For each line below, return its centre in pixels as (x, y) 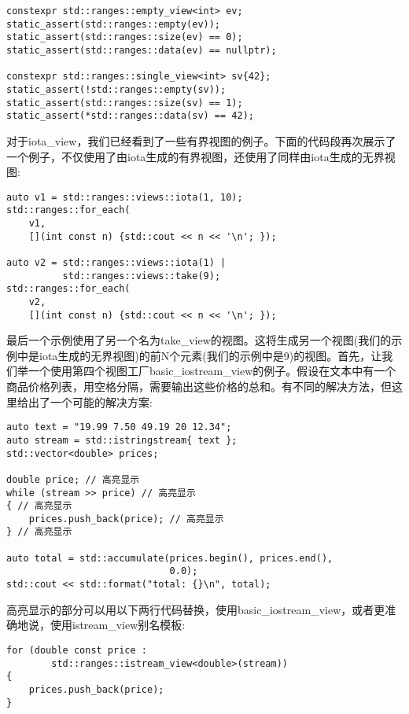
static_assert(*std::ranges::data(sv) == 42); (130, 116)
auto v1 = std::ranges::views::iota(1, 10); (125, 197)
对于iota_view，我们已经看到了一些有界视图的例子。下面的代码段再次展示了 (201, 140)
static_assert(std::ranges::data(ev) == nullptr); (142, 50)
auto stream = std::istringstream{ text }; (122, 440)
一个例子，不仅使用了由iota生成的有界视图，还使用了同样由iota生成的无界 (195, 156)
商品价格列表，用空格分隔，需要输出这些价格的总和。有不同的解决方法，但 (199, 386)
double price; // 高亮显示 (73, 479)
